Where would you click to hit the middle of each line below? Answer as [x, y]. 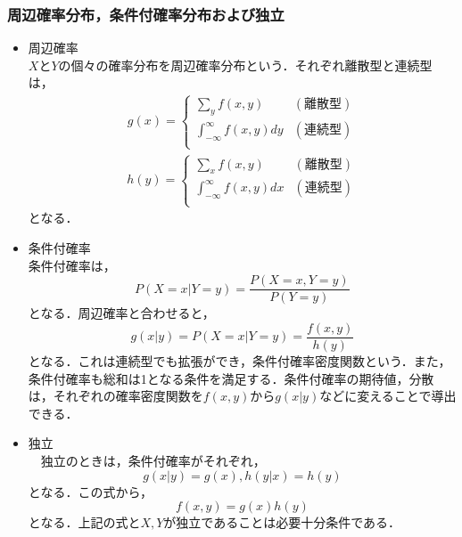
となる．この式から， [90, 491]
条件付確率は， [72, 265]
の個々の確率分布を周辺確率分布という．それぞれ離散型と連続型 [245, 65]
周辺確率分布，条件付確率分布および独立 [146, 14]
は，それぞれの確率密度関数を [115, 396]
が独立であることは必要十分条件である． [282, 522]
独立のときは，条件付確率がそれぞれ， [153, 460]
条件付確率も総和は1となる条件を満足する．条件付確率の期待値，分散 [231, 378]
